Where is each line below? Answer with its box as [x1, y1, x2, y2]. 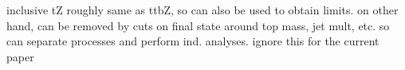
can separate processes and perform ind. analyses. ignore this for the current [6, 33, 379, 49]
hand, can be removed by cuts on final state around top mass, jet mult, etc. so [6, 17, 390, 33]
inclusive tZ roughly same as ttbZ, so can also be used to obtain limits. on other [6, 2, 399, 17]
